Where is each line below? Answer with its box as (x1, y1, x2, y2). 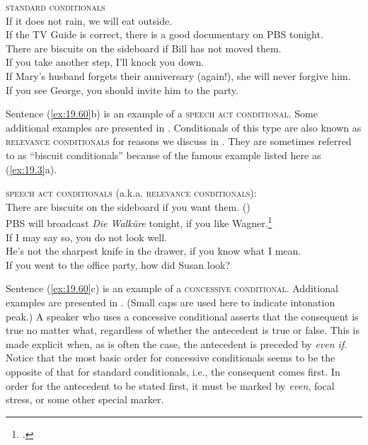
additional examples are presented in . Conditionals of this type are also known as (6, 120, 362, 134)
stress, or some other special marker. (6, 392, 164, 407)
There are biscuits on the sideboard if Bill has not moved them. (6, 40, 282, 55)
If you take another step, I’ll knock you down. (6, 54, 205, 69)
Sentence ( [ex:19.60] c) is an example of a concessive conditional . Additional (6, 281, 338, 296)
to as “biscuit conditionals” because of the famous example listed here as (6, 147, 321, 162)
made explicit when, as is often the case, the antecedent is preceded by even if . (6, 336, 347, 351)
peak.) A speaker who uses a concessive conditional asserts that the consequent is (6, 308, 359, 323)
